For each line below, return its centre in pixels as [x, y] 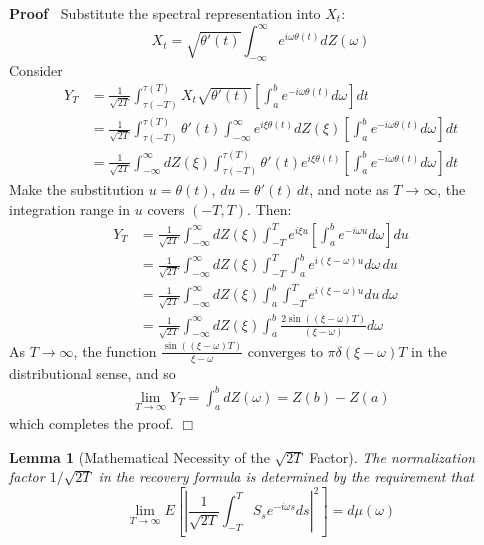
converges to [285, 350]
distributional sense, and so [92, 372]
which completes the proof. [91, 422]
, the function [115, 350]
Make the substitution [77, 189]
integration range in [70, 209]
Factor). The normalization [392, 456]
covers [166, 209]
